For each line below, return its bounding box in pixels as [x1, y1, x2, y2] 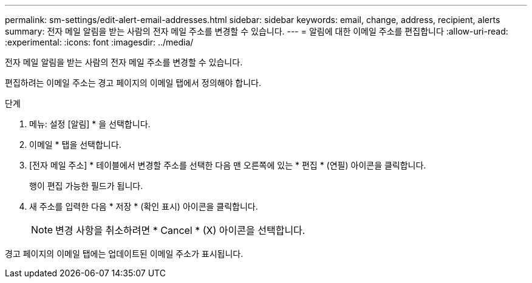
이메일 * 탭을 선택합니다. [29, 139, 121, 150]
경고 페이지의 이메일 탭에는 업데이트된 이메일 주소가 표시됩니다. [5, 248, 244, 259]
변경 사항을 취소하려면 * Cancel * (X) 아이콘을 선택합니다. [55, 224, 305, 236]
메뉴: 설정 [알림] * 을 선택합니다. [29, 119, 151, 129]
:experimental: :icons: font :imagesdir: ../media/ [5, 37, 194, 47]
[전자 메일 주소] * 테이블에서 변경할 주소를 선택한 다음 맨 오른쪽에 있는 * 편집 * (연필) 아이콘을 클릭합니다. [29, 160, 426, 170]
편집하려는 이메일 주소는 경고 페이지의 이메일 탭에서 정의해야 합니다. [5, 78, 261, 88]
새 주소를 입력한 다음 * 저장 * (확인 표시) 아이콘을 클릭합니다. [29, 201, 258, 211]
